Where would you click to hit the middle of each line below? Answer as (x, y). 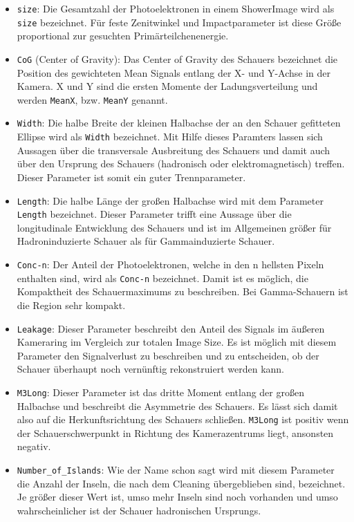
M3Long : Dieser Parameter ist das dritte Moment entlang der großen (160, 392)
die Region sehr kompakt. (71, 305)
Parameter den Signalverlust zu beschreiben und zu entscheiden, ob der (168, 355)
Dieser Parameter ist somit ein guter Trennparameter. (131, 177)
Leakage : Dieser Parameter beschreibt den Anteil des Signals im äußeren (171, 328)
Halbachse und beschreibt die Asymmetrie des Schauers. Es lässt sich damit (177, 406)
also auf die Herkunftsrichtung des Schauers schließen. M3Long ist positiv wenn (183, 419)
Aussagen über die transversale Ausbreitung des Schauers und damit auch (174, 150)
